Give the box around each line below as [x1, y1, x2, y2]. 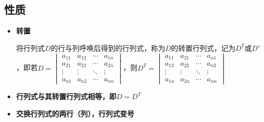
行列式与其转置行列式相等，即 [16, 91, 116, 102]
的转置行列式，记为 [171, 42, 235, 53]
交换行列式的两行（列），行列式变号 [16, 108, 134, 118]
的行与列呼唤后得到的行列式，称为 [51, 42, 165, 53]
